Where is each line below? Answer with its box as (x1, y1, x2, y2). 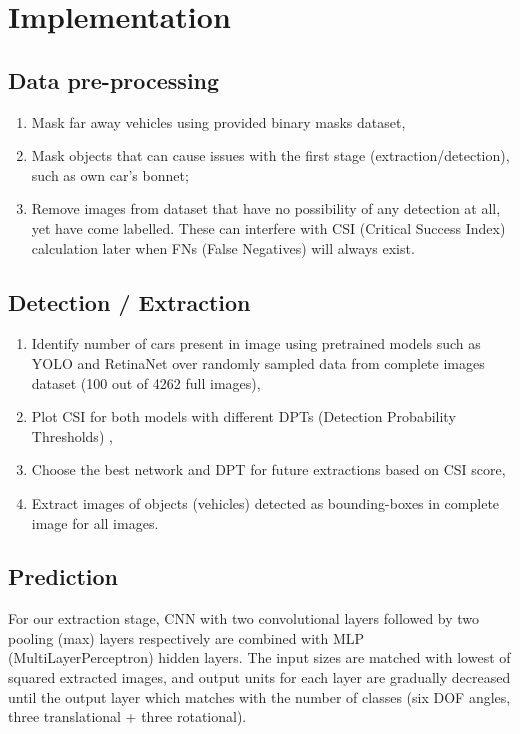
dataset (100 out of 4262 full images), (31, 372, 261, 393)
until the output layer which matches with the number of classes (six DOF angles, (8, 686, 511, 707)
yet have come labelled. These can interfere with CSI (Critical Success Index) (31, 217, 506, 238)
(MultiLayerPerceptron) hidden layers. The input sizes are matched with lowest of (8, 647, 511, 668)
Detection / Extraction (8, 286, 251, 317)
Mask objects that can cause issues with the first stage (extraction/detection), (31, 145, 510, 166)
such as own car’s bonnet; (31, 164, 189, 185)
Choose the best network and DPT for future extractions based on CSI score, (31, 459, 506, 480)
